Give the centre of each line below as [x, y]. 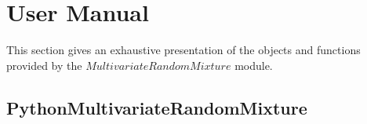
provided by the [44, 65]
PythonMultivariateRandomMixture [157, 107]
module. [254, 65]
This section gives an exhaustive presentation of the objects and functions [183, 50]
